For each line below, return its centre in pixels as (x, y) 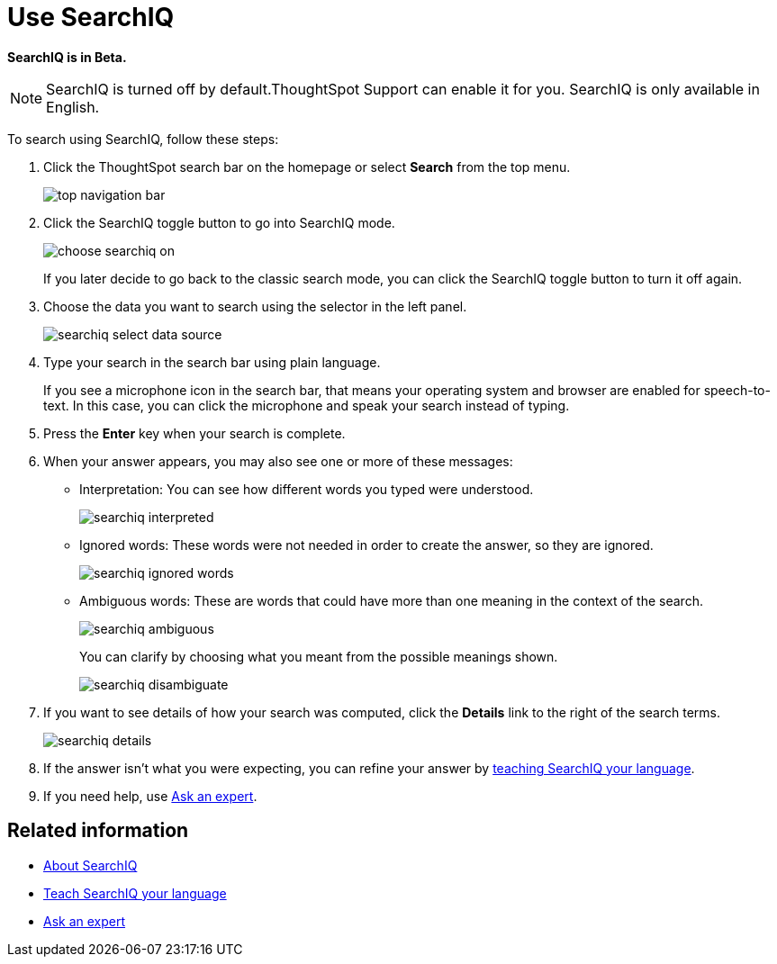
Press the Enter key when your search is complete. (194, 433)
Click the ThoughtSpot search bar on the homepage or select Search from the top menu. (307, 167)
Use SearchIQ (91, 17)
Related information (98, 831)
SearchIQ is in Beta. (67, 57)
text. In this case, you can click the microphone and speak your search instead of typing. (307, 405)
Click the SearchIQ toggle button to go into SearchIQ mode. (219, 222)
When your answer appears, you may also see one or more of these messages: (278, 461)
